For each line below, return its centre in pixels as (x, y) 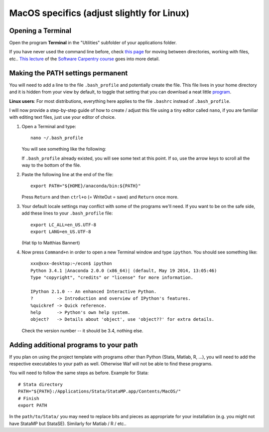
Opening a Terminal (40, 31)
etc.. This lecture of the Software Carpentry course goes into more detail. (84, 59)
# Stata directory (41, 384)
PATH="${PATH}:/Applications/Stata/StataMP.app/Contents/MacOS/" (100, 391)
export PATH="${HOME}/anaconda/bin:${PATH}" (86, 186)
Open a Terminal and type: (49, 126)
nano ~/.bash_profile (57, 138)
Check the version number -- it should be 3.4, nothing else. (82, 330)
